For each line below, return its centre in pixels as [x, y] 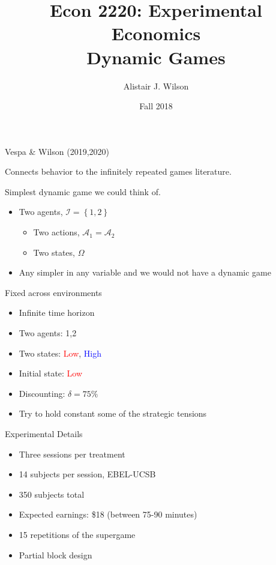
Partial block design [55, 554]
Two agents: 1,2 [48, 333]
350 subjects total [52, 494]
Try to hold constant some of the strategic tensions [113, 413]
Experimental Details [44, 434]
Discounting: [42, 393]
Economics [156, 33]
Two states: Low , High [60, 353]
